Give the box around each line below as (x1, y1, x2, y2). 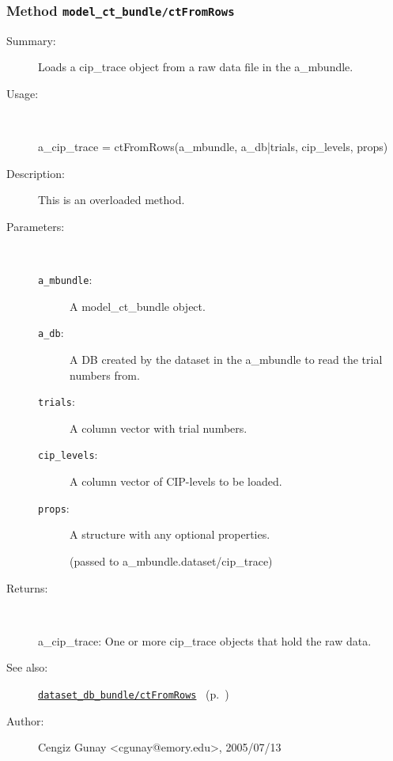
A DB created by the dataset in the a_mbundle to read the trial (70, 351, 383, 368)
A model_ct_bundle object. (70, 297, 206, 314)
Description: (6, 165, 65, 181)
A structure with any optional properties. (70, 526, 270, 543)
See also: (6, 659, 48, 676)
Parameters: (6, 218, 65, 234)
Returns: (6, 579, 48, 596)
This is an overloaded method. (38, 191, 185, 208)
